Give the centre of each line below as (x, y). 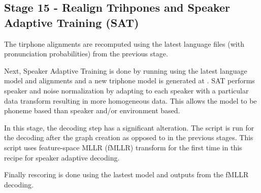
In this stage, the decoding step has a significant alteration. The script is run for (129, 127)
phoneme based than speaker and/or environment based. (92, 110)
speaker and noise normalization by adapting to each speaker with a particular (126, 90)
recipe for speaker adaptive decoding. (62, 157)
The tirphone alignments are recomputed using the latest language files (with (124, 43)
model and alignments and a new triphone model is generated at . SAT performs (129, 81)
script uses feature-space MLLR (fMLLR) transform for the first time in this (123, 147)
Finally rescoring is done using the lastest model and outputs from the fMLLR (126, 174)
